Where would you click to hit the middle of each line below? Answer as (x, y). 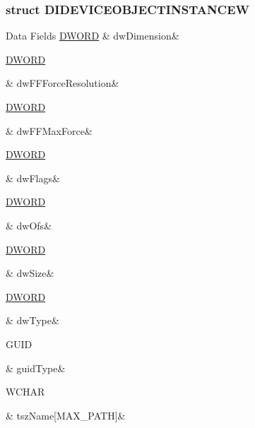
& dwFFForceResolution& (63, 83)
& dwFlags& (33, 178)
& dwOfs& (29, 225)
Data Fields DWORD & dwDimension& (93, 36)
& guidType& (36, 368)
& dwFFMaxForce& (49, 130)
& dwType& (32, 320)
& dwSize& (30, 273)
